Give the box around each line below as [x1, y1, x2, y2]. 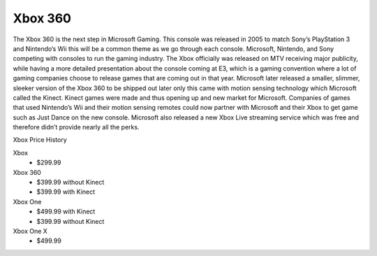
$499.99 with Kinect [36, 207, 96, 216]
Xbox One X [13, 227, 48, 235]
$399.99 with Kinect [36, 187, 96, 196]
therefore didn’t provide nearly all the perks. [13, 123, 140, 131]
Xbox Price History [13, 136, 67, 144]
